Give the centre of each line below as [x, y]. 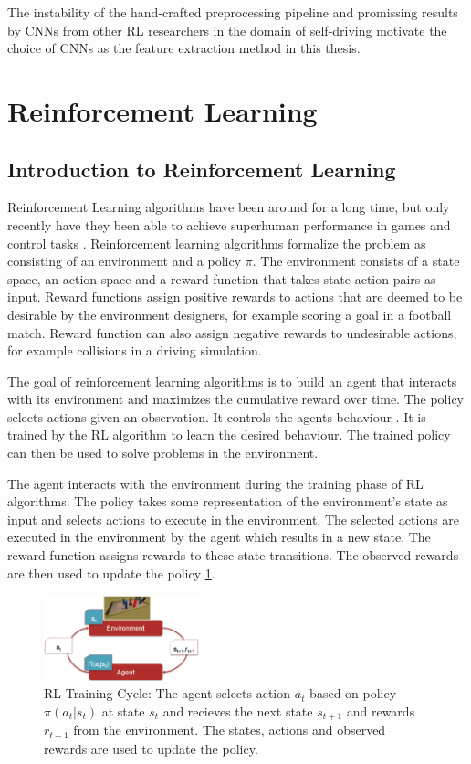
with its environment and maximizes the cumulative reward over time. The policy [235, 399]
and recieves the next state [238, 711]
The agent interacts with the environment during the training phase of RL [215, 483]
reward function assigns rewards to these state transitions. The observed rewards [233, 555]
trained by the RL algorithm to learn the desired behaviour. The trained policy [229, 435]
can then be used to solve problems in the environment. [163, 453]
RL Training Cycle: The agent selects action [167, 693]
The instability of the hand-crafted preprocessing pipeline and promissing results [233, 12]
